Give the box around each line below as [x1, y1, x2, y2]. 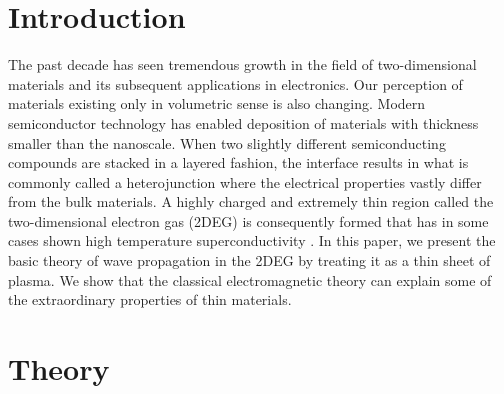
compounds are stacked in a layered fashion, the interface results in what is [8, 152, 469, 173]
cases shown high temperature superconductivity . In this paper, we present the [8, 230, 496, 251]
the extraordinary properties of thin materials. [8, 289, 292, 310]
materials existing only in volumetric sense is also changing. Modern [8, 93, 426, 114]
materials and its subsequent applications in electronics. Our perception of [8, 73, 463, 94]
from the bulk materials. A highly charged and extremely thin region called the [8, 191, 494, 212]
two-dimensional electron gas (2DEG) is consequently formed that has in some [8, 210, 489, 231]
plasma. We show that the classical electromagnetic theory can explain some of [8, 269, 492, 290]
